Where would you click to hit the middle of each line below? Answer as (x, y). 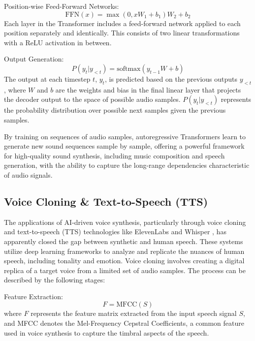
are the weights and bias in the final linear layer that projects (148, 89)
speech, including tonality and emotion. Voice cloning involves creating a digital (124, 261)
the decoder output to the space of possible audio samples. (92, 99)
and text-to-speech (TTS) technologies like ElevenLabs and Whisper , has (115, 232)
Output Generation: (34, 59)
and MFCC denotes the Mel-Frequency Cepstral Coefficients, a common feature (124, 323)
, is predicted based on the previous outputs (171, 78)
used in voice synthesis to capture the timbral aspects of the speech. (107, 332)
